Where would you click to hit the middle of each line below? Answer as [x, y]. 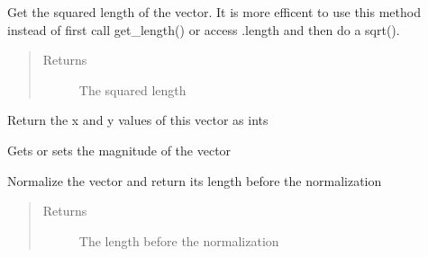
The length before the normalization [179, 240]
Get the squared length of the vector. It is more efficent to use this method [214, 12]
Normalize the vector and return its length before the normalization [195, 180]
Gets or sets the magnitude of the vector [119, 150]
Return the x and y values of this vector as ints [138, 120]
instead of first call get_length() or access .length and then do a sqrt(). [204, 29]
